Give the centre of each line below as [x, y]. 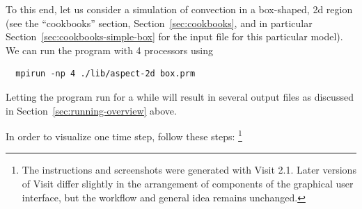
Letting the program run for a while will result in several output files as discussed [180, 96]
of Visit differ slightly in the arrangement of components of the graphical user [188, 183]
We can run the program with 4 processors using [110, 50]
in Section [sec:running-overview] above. [91, 110]
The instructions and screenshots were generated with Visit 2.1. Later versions [189, 170]
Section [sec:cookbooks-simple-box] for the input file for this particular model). [174, 36]
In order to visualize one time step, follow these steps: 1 [124, 135]
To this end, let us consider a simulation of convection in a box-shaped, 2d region [179, 9]
